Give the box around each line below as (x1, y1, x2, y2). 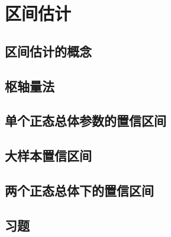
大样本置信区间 (5, 146, 92, 165)
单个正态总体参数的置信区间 (5, 111, 166, 130)
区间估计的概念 (5, 41, 92, 60)
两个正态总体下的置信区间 (5, 181, 154, 199)
